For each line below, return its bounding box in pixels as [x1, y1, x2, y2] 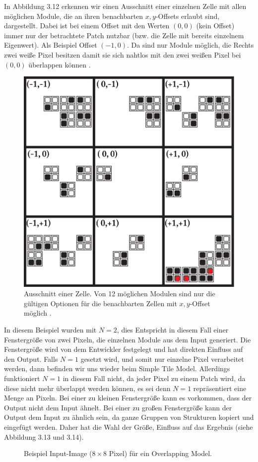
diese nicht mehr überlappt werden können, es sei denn [4, 383, 171, 393]
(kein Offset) [196, 20, 235, 31]
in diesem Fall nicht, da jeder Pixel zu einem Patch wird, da [63, 373, 246, 384]
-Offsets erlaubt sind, [155, 10, 220, 21]
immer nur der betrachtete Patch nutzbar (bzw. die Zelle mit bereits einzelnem [4, 30, 244, 40]
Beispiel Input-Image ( [24, 448, 92, 459]
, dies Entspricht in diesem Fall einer [117, 325, 229, 335]
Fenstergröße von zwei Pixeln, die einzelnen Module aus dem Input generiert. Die [4, 334, 251, 344]
